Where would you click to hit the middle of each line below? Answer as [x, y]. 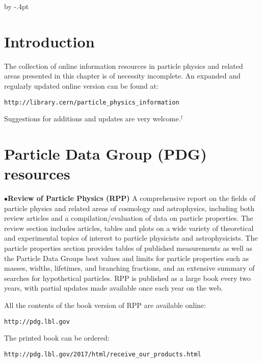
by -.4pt [17, 6]
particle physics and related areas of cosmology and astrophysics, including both [129, 208]
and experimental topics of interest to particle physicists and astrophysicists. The [131, 238]
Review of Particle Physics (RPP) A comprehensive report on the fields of [132, 198]
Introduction [49, 41]
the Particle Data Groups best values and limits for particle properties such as [126, 258]
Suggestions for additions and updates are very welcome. [93, 119]
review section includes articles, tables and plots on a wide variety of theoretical [129, 228]
